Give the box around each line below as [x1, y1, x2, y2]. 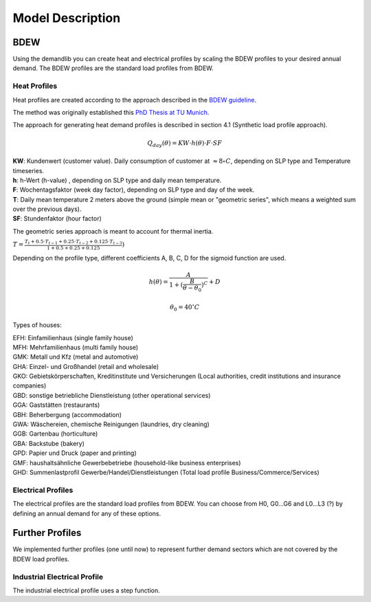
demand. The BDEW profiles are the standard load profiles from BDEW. [12, 64, 214, 72]
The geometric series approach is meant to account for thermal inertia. [12, 227, 214, 235]
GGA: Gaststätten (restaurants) [12, 401, 100, 409]
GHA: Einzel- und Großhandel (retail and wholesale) [12, 362, 159, 370]
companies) [12, 381, 47, 390]
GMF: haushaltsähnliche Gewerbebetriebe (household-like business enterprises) [12, 458, 241, 467]
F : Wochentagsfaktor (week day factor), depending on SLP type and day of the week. [12, 186, 255, 194]
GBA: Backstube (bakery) [12, 439, 85, 447]
